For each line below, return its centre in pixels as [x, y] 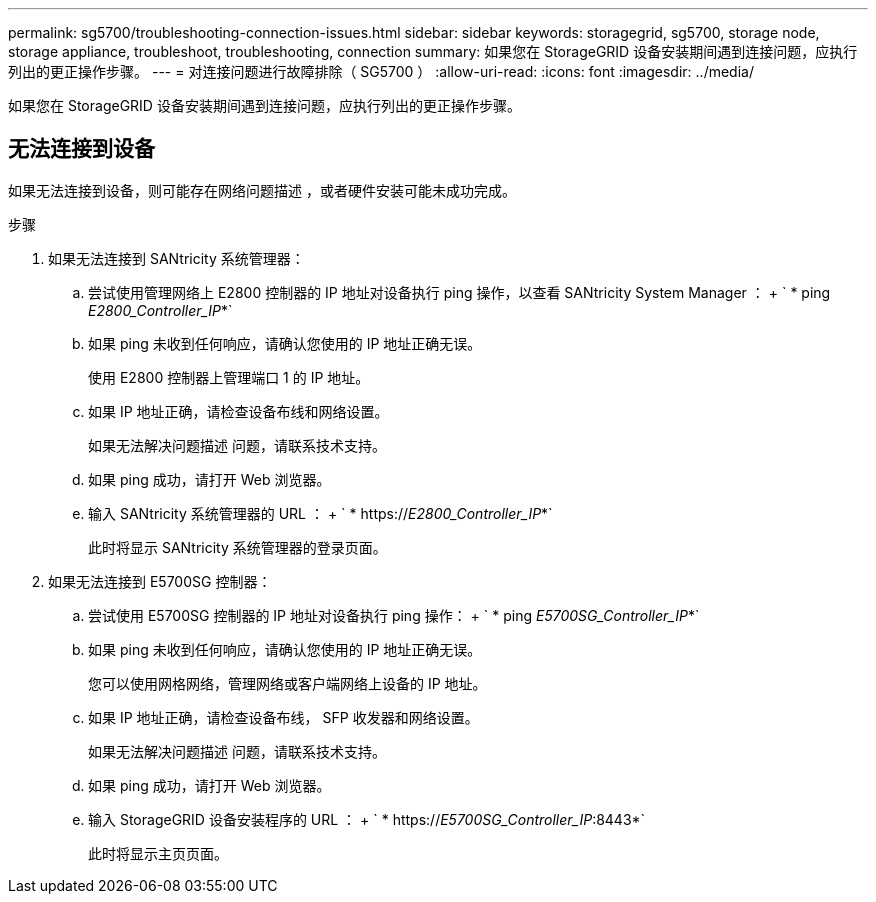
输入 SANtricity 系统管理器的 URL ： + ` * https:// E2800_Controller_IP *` [320, 513]
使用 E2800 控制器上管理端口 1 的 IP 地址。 [229, 377]
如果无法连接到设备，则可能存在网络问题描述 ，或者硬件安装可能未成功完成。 [262, 190]
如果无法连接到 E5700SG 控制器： [160, 581]
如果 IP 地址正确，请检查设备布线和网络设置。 [238, 411]
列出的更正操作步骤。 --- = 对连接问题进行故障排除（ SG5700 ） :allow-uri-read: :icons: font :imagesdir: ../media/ [381, 71]
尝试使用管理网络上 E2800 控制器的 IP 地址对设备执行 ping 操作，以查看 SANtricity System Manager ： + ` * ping [459, 292]
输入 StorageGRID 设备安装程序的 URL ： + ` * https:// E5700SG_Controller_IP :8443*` [367, 819]
